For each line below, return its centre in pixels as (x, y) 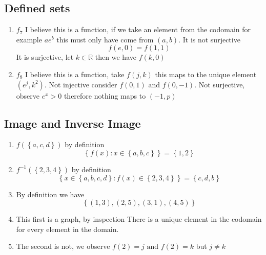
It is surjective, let (45, 57)
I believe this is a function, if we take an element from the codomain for (138, 29)
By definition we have (50, 194)
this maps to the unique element (206, 74)
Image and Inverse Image (73, 123)
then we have (116, 57)
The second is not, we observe (63, 246)
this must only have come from (105, 39)
